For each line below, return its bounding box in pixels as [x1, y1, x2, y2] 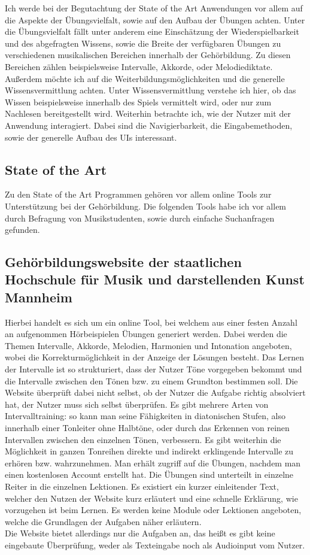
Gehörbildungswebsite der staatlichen [5, 253, 242, 271]
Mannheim [5, 287, 72, 306]
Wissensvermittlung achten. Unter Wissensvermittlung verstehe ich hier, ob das [5, 84, 296, 96]
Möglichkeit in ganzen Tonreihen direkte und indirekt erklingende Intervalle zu [5, 445, 294, 457]
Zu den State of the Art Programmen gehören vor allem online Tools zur [5, 188, 272, 201]
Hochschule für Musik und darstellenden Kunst [5, 270, 305, 289]
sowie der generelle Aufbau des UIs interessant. [5, 131, 177, 143]
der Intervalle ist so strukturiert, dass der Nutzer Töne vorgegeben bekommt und [5, 363, 302, 375]
